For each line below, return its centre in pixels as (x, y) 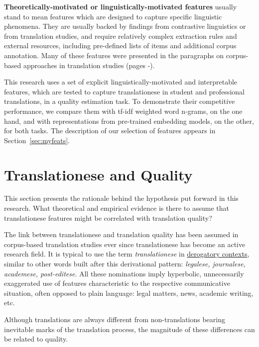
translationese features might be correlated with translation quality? (108, 217)
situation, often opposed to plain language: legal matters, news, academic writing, (129, 293)
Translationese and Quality (98, 174)
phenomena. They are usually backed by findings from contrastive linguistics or (125, 26)
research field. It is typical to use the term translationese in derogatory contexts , (127, 254)
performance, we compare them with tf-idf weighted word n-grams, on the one (123, 111)
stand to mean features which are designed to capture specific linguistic (113, 16)
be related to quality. (36, 339)
